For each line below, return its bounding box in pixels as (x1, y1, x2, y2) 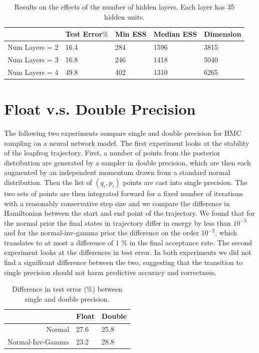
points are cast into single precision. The (123, 176, 247, 187)
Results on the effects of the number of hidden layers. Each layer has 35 (14, 2, 234, 12)
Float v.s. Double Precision (4, 99, 196, 119)
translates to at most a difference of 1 (4, 237, 119, 247)
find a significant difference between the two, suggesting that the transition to (4, 257, 242, 268)
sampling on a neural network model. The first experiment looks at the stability (4, 137, 249, 148)
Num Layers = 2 (8, 42, 59, 52)
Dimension (204, 29, 241, 39)
